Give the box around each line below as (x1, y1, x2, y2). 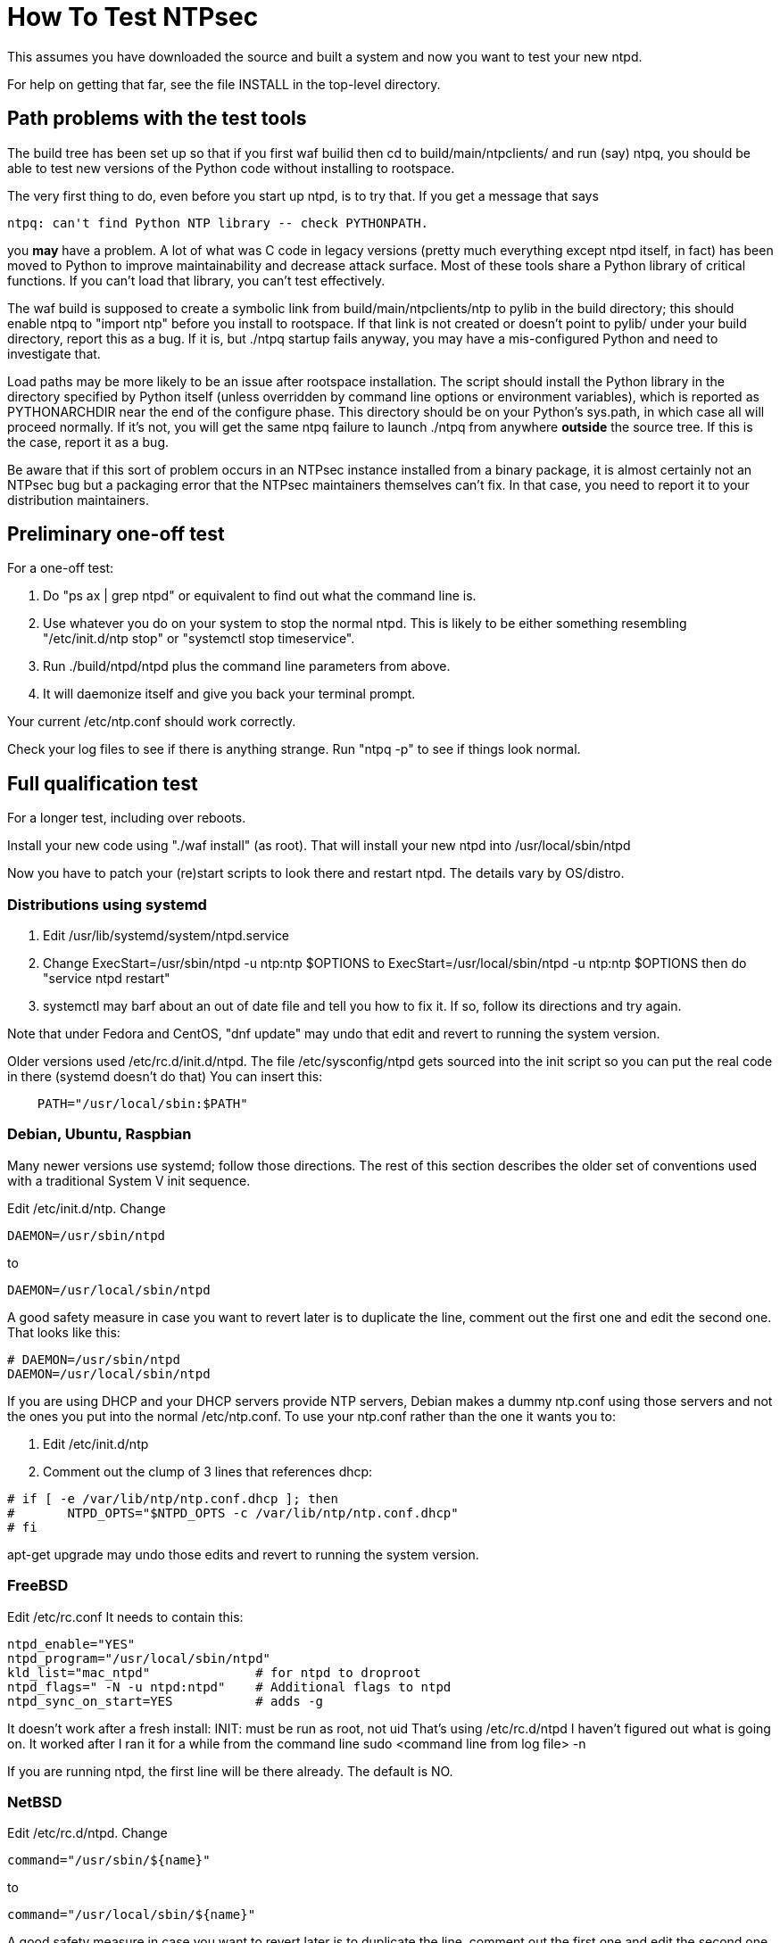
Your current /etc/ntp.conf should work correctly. (7, 714, 296, 730)
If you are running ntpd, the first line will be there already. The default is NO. (7, 1763, 453, 1779)
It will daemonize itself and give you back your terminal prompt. (43, 686, 416, 702)
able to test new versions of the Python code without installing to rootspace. (7, 160, 455, 176)
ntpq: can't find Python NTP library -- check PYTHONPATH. (7, 215, 429, 230)
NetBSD (7, 1792, 62, 1811)
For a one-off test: (7, 560, 114, 576)
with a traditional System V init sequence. (7, 1172, 251, 1188)
